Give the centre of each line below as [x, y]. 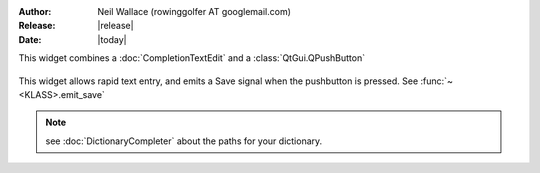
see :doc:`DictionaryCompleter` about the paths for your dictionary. [184, 141]
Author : [35, 11]
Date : [30, 39]
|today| [112, 39]
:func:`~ [437, 81]
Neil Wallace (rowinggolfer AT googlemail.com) [194, 11]
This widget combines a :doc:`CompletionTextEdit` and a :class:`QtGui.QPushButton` [191, 58]
